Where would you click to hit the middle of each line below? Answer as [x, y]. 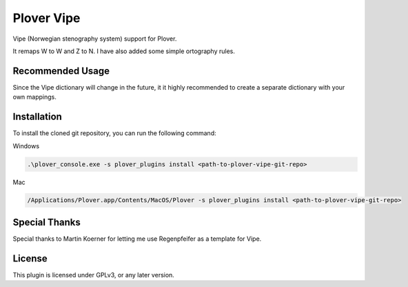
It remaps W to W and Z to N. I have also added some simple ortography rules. [124, 51]
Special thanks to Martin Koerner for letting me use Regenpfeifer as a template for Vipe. [137, 239]
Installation [37, 117]
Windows [26, 146]
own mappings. [34, 97]
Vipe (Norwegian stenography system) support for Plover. [95, 39]
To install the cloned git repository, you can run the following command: [114, 133]
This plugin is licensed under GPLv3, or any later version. [94, 275]
